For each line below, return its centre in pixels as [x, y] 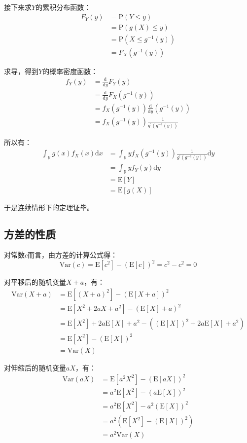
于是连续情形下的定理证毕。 [49, 207]
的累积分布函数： [63, 7]
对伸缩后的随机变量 [35, 367]
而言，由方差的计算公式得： [73, 254]
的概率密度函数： [70, 71]
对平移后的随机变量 [35, 282]
